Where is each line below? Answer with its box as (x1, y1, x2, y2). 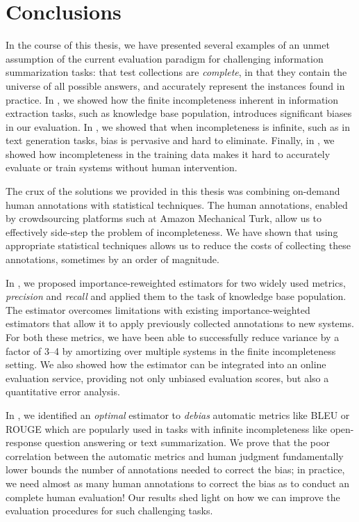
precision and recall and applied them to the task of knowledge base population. (6, 289, 347, 303)
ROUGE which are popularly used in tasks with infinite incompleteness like (6, 421, 327, 436)
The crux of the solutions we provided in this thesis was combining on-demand (6, 184, 340, 198)
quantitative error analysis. (6, 384, 120, 399)
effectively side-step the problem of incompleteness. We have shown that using (6, 224, 338, 239)
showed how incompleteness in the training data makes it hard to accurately (6, 146, 331, 161)
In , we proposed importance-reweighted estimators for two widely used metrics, (6, 275, 346, 290)
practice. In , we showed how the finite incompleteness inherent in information (6, 92, 339, 106)
